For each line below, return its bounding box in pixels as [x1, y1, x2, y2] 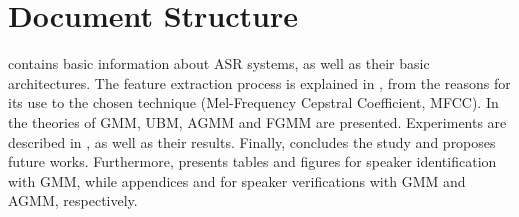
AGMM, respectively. [8, 190, 138, 211]
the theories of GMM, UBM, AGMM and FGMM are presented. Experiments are [8, 111, 507, 132]
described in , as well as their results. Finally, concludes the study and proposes [8, 131, 496, 152]
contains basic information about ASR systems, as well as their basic [8, 53, 430, 74]
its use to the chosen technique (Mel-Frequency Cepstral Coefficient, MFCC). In [8, 92, 499, 113]
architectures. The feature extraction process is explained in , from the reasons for [8, 72, 511, 93]
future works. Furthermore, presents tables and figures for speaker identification [8, 151, 497, 172]
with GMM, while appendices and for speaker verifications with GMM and [8, 170, 466, 191]
